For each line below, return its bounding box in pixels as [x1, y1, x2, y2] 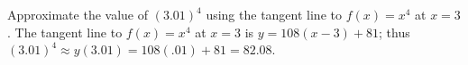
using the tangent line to [206, 5, 342, 23]
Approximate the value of [7, 5, 148, 23]
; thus [379, 22, 410, 41]
